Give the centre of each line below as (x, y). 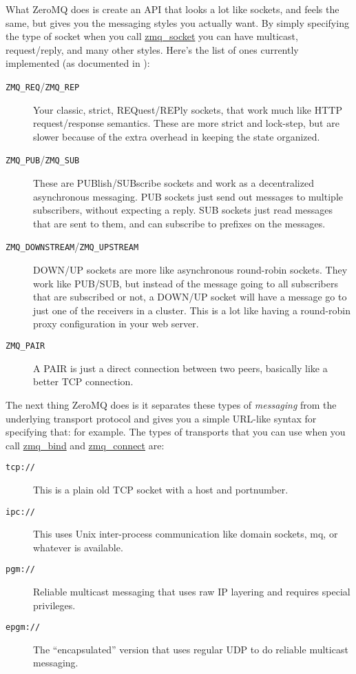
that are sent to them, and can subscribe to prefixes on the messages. (179, 223)
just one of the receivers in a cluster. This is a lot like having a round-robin (192, 310)
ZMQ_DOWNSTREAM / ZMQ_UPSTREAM (72, 246)
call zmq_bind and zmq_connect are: (85, 445)
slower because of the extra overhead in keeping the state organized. (177, 136)
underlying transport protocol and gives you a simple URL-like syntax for (161, 418)
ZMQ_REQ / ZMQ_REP (43, 86)
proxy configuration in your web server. (116, 324)
